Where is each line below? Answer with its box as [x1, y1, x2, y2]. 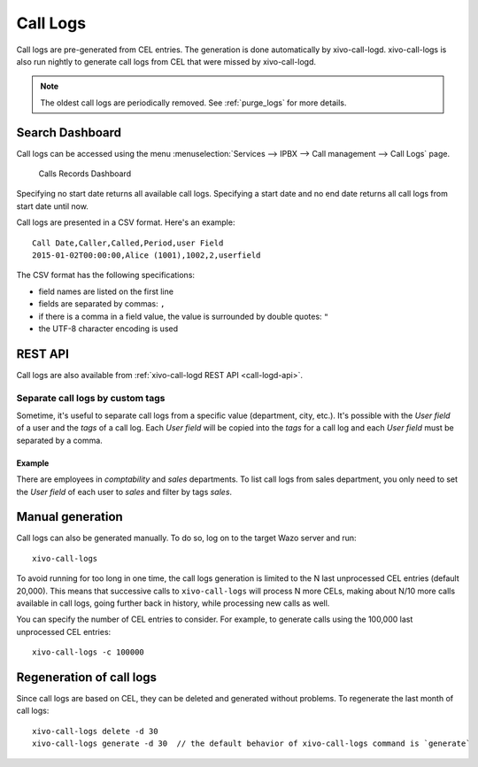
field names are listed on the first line [38, 286, 174, 297]
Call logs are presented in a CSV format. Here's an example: [16, 217, 235, 228]
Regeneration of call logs [16, 670, 158, 685]
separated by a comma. [16, 435, 104, 445]
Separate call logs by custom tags [16, 391, 166, 404]
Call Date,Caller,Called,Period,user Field [32, 237, 224, 248]
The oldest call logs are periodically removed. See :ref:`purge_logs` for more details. [40, 97, 347, 108]
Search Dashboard [16, 125, 122, 140]
